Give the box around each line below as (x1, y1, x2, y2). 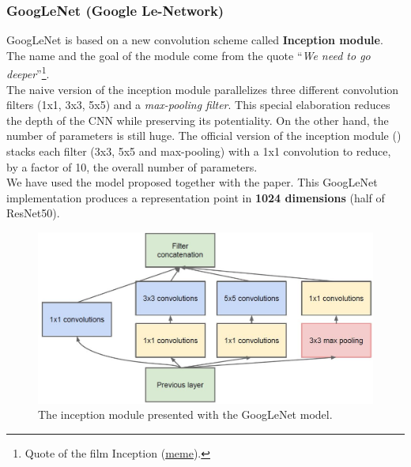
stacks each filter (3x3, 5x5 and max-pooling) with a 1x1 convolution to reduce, (6, 143, 391, 160)
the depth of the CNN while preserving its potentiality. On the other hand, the (6, 111, 389, 128)
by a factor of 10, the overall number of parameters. (6, 158, 258, 175)
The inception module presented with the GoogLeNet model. (38, 406, 333, 423)
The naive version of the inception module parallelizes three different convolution (6, 81, 399, 97)
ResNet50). (6, 205, 60, 221)
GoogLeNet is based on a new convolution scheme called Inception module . (6, 32, 383, 48)
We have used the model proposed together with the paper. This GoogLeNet (6, 174, 378, 190)
